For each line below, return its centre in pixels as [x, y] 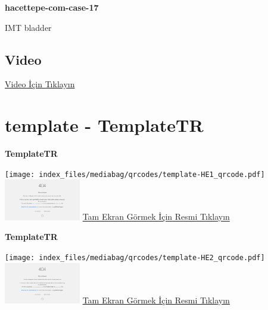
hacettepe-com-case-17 [52, 7]
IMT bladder [28, 27]
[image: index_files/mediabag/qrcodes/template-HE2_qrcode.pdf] [135, 257]
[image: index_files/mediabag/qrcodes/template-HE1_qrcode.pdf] [135, 174]
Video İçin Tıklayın [40, 84]
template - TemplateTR [104, 125]
